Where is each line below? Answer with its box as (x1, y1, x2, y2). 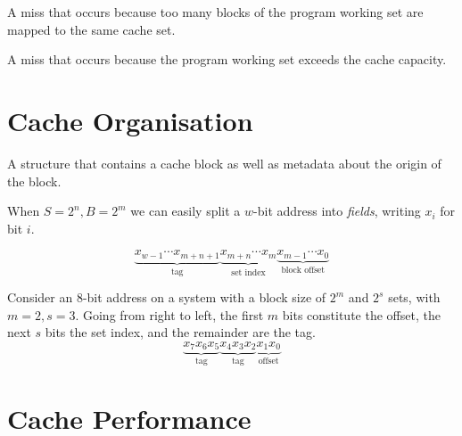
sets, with (388, 288, 441, 307)
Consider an (7, 288, 73, 307)
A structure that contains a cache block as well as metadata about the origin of (7, 153, 441, 172)
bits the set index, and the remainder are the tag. (45, 323, 316, 341)
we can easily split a (130, 202, 241, 220)
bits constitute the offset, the (282, 305, 441, 324)
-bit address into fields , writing (253, 202, 421, 220)
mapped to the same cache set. (7, 20, 176, 38)
